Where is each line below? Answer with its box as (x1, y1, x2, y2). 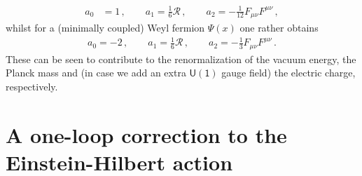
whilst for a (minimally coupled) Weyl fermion (6, 20, 205, 34)
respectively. (6, 79, 58, 93)
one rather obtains (239, 20, 319, 34)
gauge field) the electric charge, (221, 65, 356, 80)
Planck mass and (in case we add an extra (6, 65, 186, 80)
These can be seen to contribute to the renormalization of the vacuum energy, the (6, 51, 356, 66)
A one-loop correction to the (6, 120, 287, 149)
